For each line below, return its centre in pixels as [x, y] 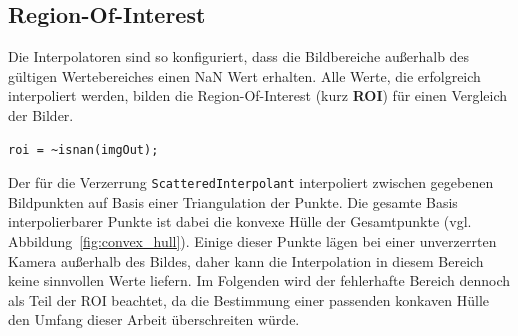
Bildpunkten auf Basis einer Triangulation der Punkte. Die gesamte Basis [233, 201]
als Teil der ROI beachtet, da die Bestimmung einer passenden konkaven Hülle [249, 299]
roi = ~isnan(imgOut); [83, 149]
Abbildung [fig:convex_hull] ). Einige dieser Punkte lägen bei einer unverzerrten [252, 241]
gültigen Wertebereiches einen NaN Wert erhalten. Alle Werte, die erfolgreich [244, 75]
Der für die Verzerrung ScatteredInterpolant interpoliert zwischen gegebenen [251, 182]
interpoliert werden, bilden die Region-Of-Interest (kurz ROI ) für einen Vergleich [258, 95]
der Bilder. [41, 114]
